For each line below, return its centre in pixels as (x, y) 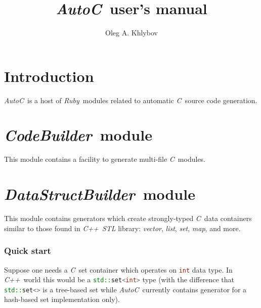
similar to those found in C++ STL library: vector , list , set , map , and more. (122, 228)
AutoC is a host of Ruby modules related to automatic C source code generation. (131, 100)
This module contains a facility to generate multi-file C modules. (105, 159)
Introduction (49, 76)
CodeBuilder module (78, 135)
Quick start (28, 251)
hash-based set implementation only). (62, 299)
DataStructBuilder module (100, 194)
